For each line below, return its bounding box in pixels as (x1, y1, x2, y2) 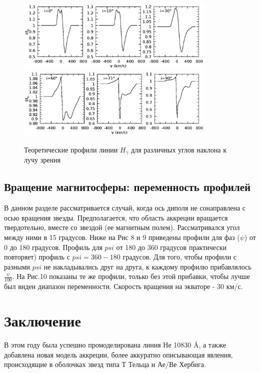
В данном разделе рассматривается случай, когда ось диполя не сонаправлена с (4, 202, 246, 213)
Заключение (4, 310, 81, 330)
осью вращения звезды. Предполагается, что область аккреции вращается (4, 212, 228, 222)
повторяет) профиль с (4, 251, 70, 262)
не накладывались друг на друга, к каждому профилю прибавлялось (43, 261, 251, 271)
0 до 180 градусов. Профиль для (4, 241, 102, 252)
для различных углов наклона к (131, 144, 227, 154)
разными (4, 261, 30, 271)
